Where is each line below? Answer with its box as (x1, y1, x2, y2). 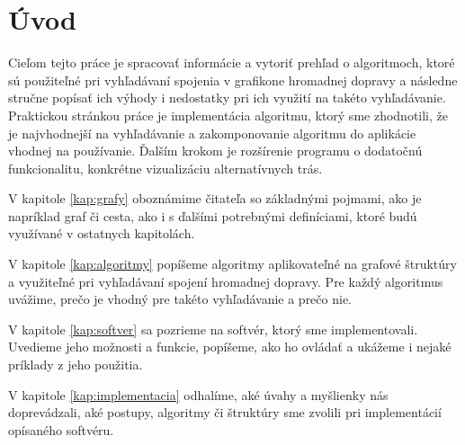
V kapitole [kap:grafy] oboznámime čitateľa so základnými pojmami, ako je (8, 189, 422, 208)
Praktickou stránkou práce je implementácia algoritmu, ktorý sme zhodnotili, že (8, 105, 448, 124)
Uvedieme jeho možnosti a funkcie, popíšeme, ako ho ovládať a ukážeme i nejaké (8, 337, 452, 356)
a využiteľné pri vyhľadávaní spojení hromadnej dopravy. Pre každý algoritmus (8, 271, 443, 290)
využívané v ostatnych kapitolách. (8, 224, 195, 243)
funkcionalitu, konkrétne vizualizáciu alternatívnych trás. (8, 158, 323, 177)
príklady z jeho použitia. (8, 355, 143, 374)
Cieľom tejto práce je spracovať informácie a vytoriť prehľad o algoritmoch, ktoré (8, 53, 455, 72)
